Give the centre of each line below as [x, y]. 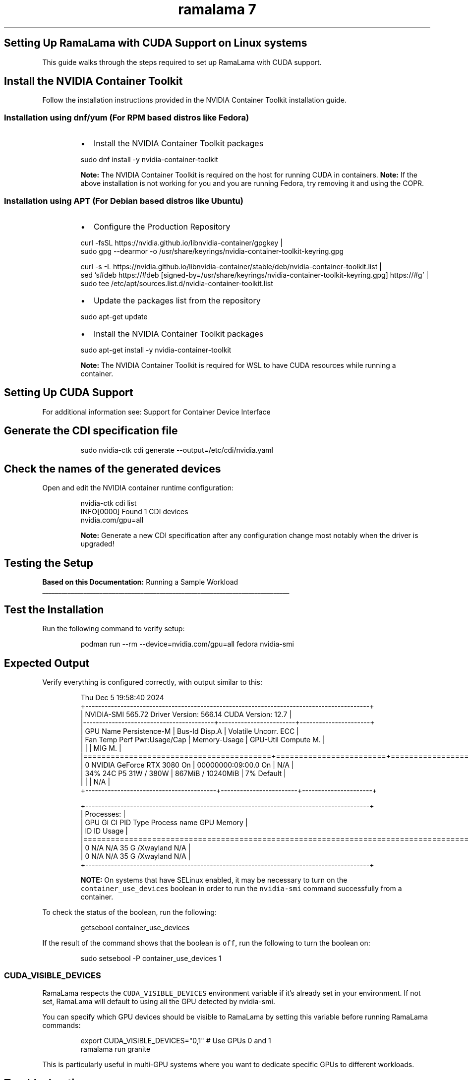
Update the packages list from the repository [177, 300]
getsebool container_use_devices [135, 928]
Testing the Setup [49, 563]
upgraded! [97, 544]
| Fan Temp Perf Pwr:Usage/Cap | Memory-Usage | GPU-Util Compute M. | [203, 740]
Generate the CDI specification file [91, 431]
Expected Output [47, 663]
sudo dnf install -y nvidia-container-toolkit [149, 160]
